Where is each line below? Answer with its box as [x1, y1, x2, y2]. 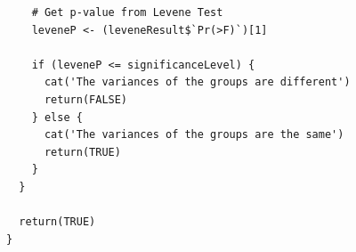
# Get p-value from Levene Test [31, 6, 223, 19]
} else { [31, 110, 83, 124]
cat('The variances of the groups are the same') [44, 128, 344, 142]
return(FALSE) [44, 93, 128, 106]
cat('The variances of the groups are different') [44, 76, 351, 89]
